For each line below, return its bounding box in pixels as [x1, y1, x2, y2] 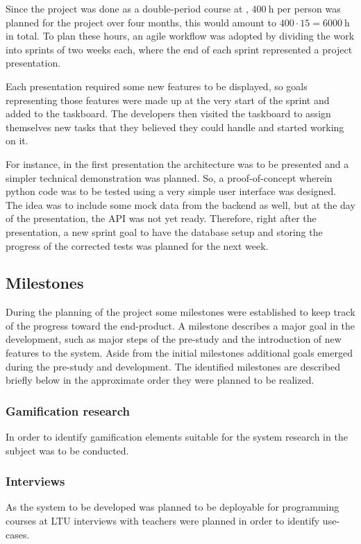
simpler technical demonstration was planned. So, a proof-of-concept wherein [6, 170, 333, 185]
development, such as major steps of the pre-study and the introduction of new [6, 332, 342, 346]
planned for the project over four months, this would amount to [6, 15, 277, 29]
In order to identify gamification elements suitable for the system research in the [6, 430, 348, 444]
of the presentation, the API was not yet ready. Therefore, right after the [6, 211, 317, 226]
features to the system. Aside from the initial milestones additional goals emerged [6, 346, 353, 360]
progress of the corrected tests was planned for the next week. [6, 238, 269, 253]
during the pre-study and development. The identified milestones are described [6, 359, 340, 373]
